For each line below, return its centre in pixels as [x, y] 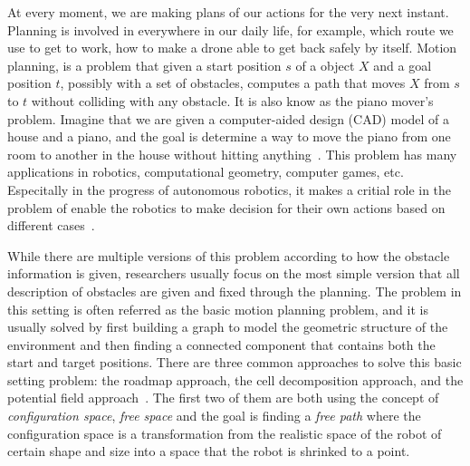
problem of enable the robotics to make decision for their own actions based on [226, 207]
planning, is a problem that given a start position [144, 65]
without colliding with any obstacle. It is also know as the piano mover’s [232, 100]
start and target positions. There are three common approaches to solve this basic [235, 362]
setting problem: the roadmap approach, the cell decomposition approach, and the [235, 379]
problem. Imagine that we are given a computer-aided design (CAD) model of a [229, 118]
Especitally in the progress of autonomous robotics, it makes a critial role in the [230, 189]
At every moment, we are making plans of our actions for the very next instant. [228, 12]
